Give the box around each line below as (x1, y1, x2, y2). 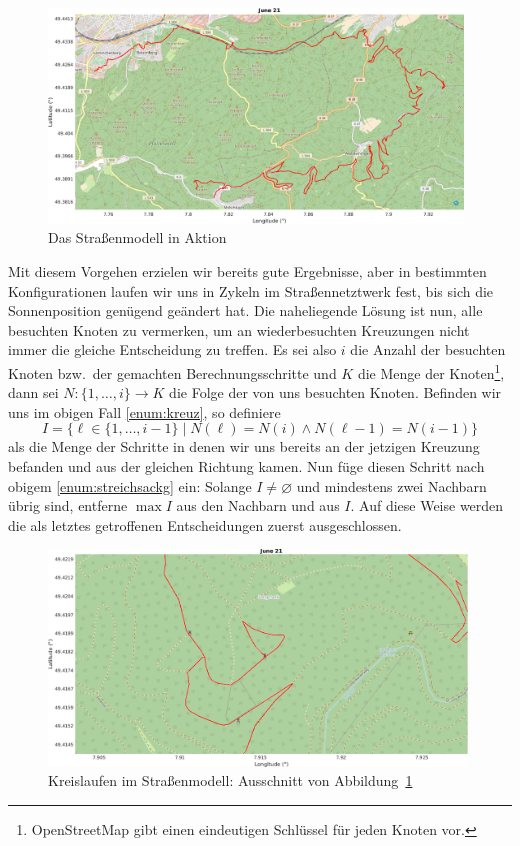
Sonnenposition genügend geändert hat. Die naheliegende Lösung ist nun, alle (8, 300, 483, 321)
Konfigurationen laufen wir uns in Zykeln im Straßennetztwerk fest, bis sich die (8, 280, 494, 301)
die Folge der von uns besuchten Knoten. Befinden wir (169, 382, 502, 403)
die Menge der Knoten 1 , (357, 360, 505, 383)
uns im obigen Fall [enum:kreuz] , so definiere (8, 401, 281, 422)
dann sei (8, 382, 59, 403)
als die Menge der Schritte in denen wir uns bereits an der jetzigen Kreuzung (8, 436, 480, 457)
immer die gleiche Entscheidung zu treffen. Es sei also (8, 339, 337, 360)
